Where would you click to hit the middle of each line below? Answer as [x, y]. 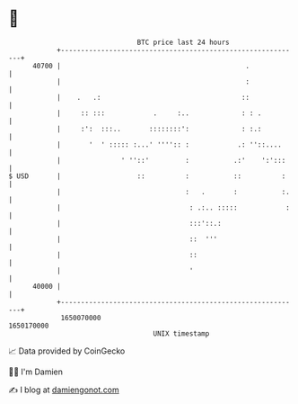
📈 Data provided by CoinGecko [67, 351]
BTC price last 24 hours [183, 42]
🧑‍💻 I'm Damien [36, 372]
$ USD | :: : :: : [147, 176]
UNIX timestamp [181, 333]
